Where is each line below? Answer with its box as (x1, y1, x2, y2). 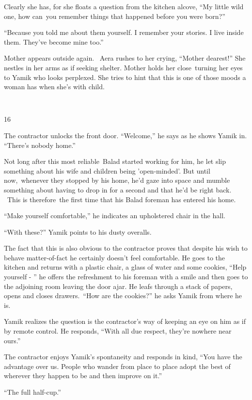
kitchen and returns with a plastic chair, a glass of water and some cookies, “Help (4, 262, 247, 272)
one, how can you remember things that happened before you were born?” (4, 11, 225, 21)
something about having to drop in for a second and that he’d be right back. (4, 184, 232, 194)
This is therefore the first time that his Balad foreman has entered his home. (7, 194, 236, 204)
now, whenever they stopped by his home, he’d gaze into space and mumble (4, 175, 230, 185)
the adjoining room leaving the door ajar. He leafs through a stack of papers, (4, 281, 233, 291)
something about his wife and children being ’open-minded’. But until (4, 165, 210, 176)
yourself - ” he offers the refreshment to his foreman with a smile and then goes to (4, 272, 248, 282)
